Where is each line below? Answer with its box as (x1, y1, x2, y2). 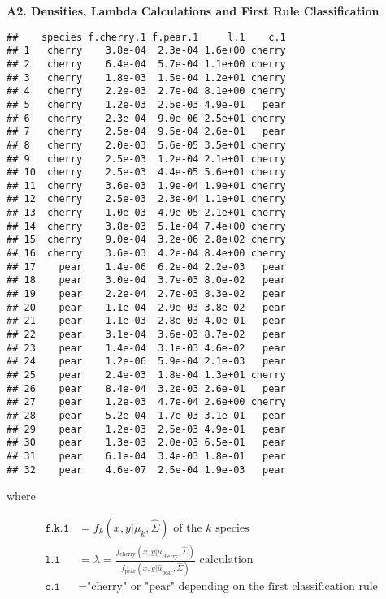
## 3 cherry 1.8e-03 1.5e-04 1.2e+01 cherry (7, 71, 286, 84)
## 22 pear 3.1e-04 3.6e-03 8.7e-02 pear (7, 329, 286, 341)
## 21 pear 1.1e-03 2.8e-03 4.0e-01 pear (7, 315, 286, 327)
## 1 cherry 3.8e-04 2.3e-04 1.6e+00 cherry (7, 45, 286, 57)
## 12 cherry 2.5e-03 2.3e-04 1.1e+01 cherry (7, 193, 286, 205)
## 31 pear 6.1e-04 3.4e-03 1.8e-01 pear (7, 450, 286, 462)
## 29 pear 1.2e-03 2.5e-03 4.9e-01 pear (7, 423, 286, 435)
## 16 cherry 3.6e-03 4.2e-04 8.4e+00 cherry (7, 248, 286, 260)
